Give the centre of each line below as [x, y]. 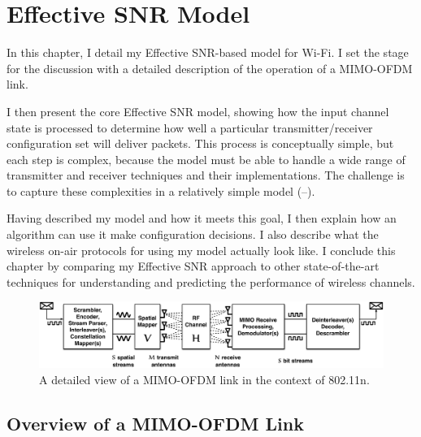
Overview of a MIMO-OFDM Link [155, 423]
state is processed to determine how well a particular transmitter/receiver [190, 127]
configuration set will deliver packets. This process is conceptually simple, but [200, 143]
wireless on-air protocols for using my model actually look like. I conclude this [201, 250]
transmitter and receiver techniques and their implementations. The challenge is [206, 175]
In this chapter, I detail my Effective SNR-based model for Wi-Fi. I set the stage [208, 52]
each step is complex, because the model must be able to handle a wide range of [206, 159]
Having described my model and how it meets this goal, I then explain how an [202, 218]
